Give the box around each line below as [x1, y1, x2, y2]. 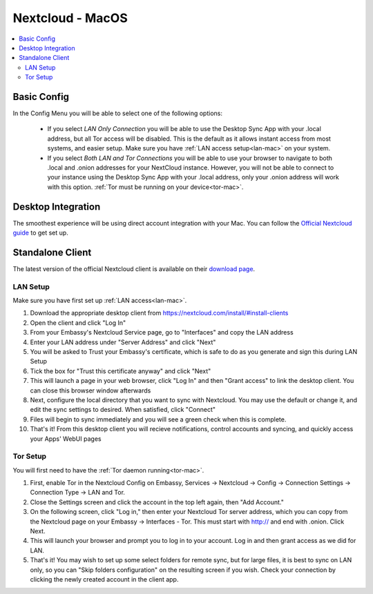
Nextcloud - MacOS [12, 10, 128, 26]
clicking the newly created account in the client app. [30, 575, 179, 583]
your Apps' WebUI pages [30, 435, 102, 443]
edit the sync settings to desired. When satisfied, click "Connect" [30, 406, 216, 414]
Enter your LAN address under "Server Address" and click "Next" [30, 338, 216, 346]
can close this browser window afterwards [30, 386, 151, 395]
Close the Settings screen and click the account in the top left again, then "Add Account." [30, 497, 285, 506]
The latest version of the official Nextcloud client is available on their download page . [12, 264, 256, 273]
